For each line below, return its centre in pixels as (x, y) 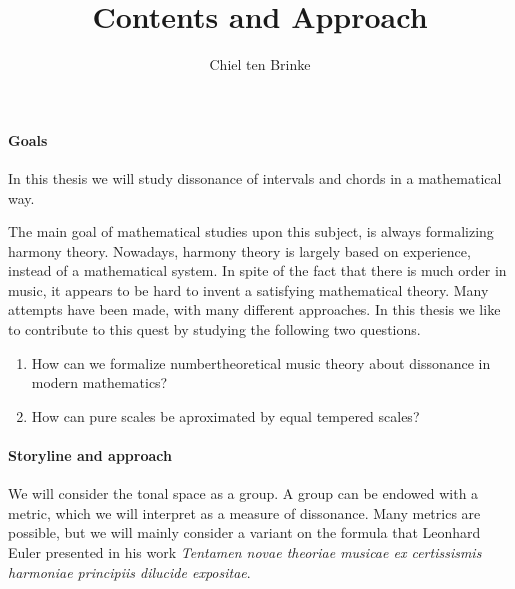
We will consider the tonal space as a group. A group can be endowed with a (243, 493)
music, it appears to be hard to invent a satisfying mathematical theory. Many (248, 289)
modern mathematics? (99, 382)
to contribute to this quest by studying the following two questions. (214, 329)
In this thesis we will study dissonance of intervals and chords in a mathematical (255, 177)
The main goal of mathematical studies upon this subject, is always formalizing (251, 231)
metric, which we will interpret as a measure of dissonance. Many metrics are (244, 512)
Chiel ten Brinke (260, 64)
